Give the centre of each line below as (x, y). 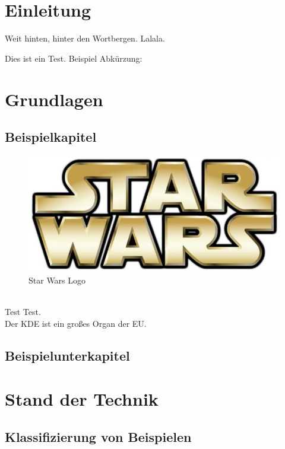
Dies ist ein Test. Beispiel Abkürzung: (74, 58)
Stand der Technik (82, 399)
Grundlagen (54, 99)
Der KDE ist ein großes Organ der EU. (76, 323)
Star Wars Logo (57, 280)
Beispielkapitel (51, 137)
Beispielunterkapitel (67, 355)
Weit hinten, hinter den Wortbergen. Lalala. (85, 38)
